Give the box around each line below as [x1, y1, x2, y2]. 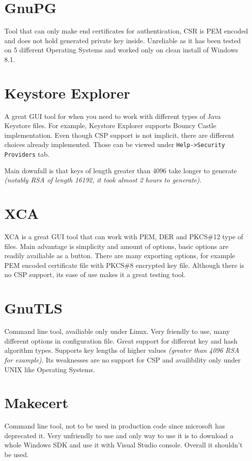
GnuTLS [4, 298, 63, 318]
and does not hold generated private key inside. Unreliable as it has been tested [4, 35, 241, 45]
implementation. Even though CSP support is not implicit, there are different [4, 130, 235, 140]
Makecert [4, 393, 68, 412]
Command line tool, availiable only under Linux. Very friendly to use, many [4, 326, 230, 336]
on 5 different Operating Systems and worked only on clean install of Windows [4, 45, 238, 55]
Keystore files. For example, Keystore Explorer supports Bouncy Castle [4, 120, 217, 131]
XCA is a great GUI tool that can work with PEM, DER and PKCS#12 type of [4, 231, 243, 242]
